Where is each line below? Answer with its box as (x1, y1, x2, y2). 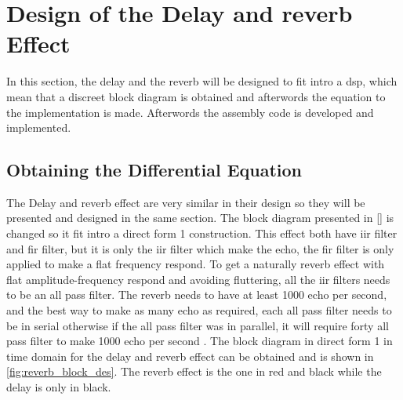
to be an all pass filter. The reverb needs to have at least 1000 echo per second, (6, 286, 387, 303)
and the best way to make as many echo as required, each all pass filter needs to (6, 302, 392, 318)
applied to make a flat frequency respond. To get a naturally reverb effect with (6, 256, 385, 272)
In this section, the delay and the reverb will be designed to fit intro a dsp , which (6, 73, 398, 89)
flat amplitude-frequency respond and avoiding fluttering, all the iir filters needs (6, 271, 390, 287)
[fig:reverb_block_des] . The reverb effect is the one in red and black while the (6, 363, 382, 380)
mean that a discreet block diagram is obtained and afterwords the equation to (6, 88, 386, 104)
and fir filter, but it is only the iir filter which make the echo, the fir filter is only (6, 240, 394, 256)
